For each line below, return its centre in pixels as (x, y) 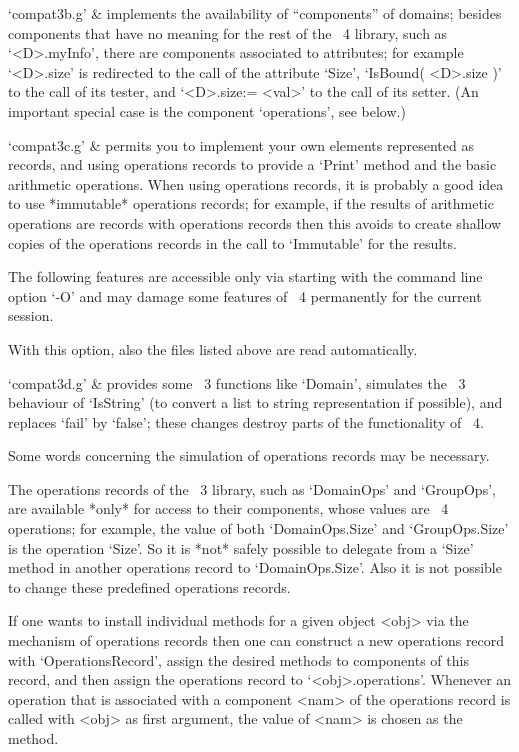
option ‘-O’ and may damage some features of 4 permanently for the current (245, 295)
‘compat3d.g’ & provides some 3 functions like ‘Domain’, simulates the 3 (237, 382)
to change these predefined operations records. (149, 586)
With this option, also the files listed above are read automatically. (213, 348)
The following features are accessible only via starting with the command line (245, 276)
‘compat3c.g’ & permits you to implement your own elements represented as (241, 144)
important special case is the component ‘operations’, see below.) (207, 110)
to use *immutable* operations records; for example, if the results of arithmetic (251, 203)
